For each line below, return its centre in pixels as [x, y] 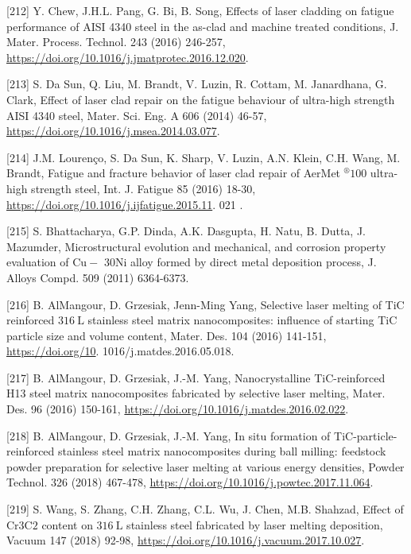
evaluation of [38, 262]
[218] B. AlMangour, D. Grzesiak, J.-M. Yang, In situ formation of [169, 435]
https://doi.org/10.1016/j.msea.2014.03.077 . [113, 131]
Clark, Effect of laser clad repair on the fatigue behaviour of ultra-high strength [201, 99]
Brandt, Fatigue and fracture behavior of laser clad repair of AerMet [174, 173]
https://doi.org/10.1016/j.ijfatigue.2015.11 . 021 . [125, 204]
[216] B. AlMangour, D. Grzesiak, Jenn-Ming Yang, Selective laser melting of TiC [205, 304]
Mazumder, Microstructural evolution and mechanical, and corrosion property [196, 246]
